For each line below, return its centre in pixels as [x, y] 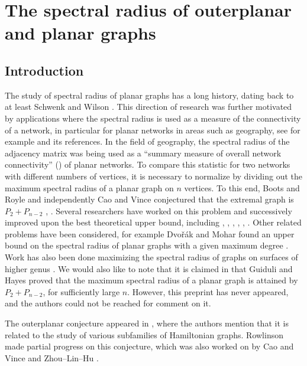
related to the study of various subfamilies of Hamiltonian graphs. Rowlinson [144, 334]
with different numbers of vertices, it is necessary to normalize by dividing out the [154, 176]
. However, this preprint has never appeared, [208, 291]
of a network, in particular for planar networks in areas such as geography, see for [153, 130]
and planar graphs [80, 33]
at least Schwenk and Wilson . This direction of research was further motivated [148, 107]
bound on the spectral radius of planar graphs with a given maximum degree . [147, 245]
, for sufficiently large [81, 291]
